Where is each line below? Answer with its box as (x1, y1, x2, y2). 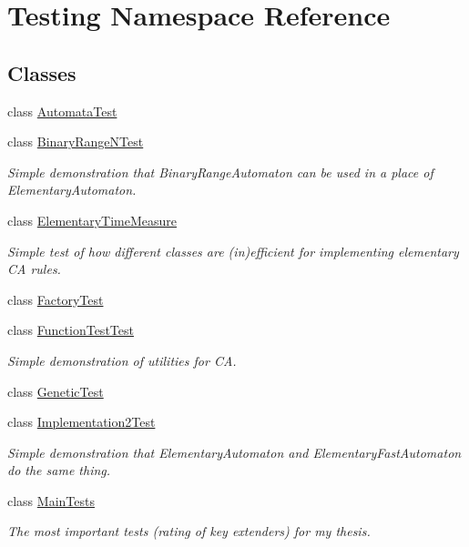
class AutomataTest (7, 101, 117, 120)
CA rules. (7, 259, 61, 279)
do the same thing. (7, 461, 111, 480)
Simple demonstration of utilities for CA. (7, 350, 237, 370)
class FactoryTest (7, 289, 104, 309)
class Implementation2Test (7, 412, 156, 431)
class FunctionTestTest (7, 320, 134, 339)
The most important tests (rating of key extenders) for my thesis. (7, 522, 371, 541)
